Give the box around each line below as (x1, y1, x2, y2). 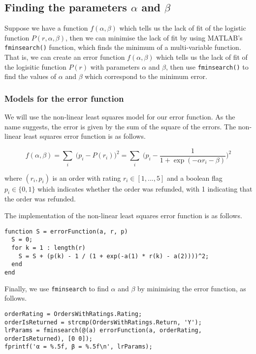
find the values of (4, 71, 57, 81)
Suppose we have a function (4, 23, 88, 33)
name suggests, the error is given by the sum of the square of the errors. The (4, 121, 236, 131)
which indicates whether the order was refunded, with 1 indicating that (37, 183, 253, 194)
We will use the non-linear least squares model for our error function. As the (4, 112, 235, 122)
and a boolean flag (166, 172, 223, 183)
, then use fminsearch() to (166, 61, 249, 72)
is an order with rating (52, 172, 121, 183)
